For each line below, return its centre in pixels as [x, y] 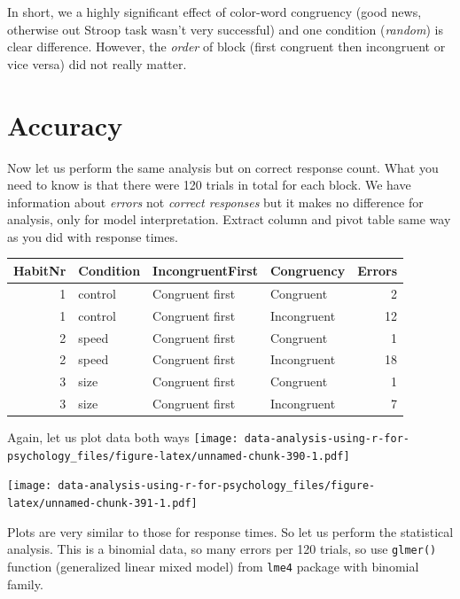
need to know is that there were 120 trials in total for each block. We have [209, 185]
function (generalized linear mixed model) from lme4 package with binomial [213, 566]
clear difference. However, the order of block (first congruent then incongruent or [226, 47]
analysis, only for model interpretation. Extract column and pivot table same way [229, 219]
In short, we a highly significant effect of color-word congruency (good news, [214, 12]
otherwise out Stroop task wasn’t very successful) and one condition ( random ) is [225, 29]
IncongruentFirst [205, 270]
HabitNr [40, 270]
